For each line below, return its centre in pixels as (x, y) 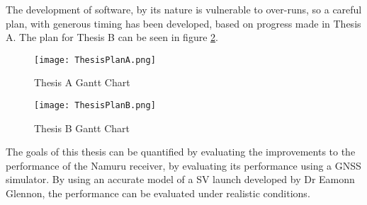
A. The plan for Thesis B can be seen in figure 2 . (112, 37)
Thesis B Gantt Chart (82, 128)
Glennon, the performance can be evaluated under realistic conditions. (158, 193)
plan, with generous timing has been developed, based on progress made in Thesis (183, 23)
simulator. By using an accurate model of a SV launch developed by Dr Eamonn (180, 179)
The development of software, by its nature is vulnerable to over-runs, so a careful (184, 9)
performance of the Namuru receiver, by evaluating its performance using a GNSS (183, 165)
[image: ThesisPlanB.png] (95, 106)
